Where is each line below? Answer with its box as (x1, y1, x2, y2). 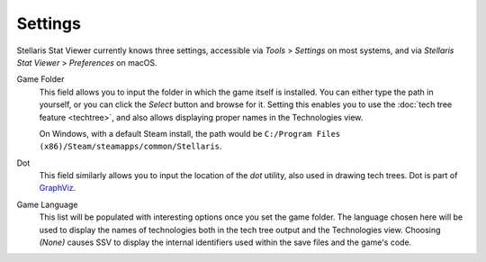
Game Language (16, 199, 78, 210)
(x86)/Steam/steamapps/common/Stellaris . (39, 140, 222, 152)
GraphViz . (39, 183, 76, 194)
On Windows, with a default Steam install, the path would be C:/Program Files (39, 128, 341, 139)
